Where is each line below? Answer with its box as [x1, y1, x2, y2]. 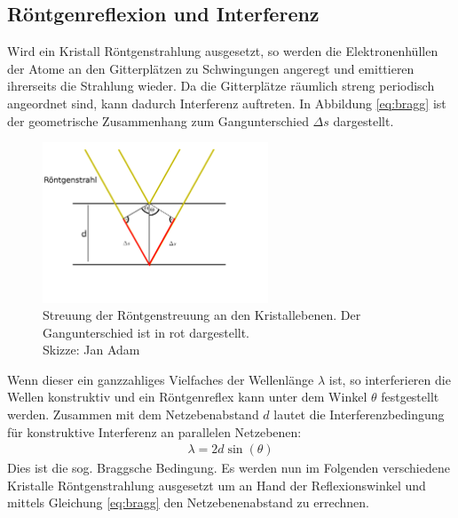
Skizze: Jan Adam [43, 340, 140, 359]
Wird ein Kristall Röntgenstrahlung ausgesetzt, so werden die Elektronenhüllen [7, 42, 438, 60]
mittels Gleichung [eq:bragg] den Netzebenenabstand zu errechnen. [7, 493, 369, 512]
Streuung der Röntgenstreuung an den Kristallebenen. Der [43, 306, 361, 324]
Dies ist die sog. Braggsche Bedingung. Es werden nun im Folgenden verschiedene [7, 458, 450, 477]
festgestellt [381, 387, 439, 406]
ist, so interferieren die [328, 370, 451, 388]
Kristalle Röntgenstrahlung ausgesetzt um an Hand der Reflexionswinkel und [7, 475, 426, 494]
